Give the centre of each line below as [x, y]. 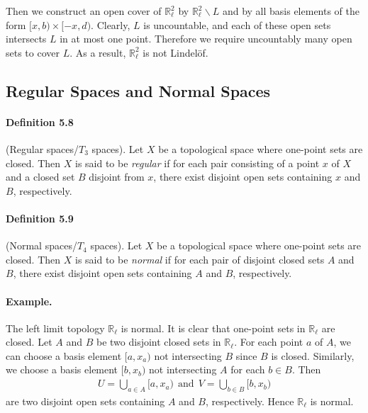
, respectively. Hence [250, 401]
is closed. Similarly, [313, 355]
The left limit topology [55, 328]
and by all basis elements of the [291, 11]
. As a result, [98, 52]
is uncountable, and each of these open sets [237, 24]
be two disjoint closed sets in [158, 342]
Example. [29, 301]
